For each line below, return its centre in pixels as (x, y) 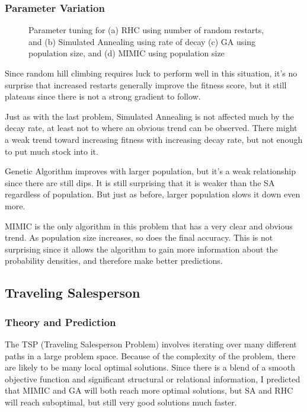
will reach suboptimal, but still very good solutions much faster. (121, 402)
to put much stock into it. (52, 151)
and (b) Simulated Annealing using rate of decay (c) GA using (142, 41)
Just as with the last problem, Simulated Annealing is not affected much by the (149, 116)
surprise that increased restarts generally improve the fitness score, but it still (146, 84)
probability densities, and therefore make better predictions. (114, 261)
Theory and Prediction (60, 322)
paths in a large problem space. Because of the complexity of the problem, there (150, 355)
